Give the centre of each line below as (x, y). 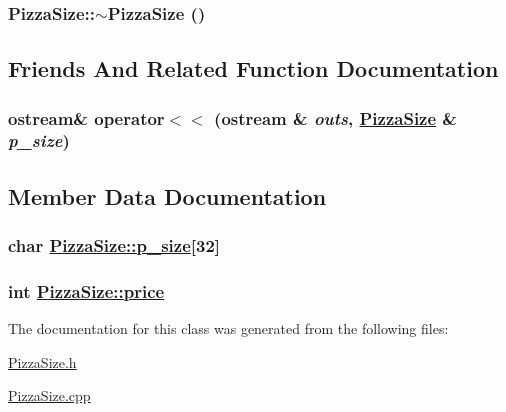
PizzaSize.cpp (49, 395)
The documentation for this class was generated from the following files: (228, 328)
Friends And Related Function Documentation (253, 68)
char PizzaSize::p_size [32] (114, 245)
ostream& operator (86, 117)
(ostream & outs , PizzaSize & (335, 117)
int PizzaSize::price (86, 290)
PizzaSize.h (42, 361)
